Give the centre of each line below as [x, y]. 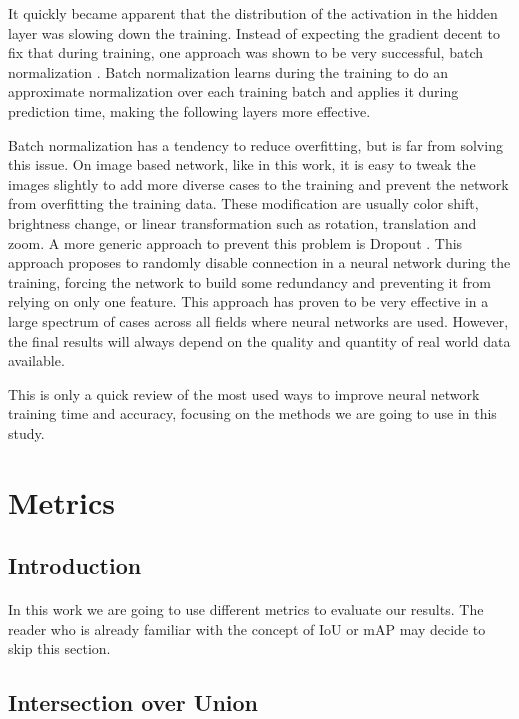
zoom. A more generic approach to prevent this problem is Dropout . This [235, 242]
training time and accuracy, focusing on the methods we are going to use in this [252, 413]
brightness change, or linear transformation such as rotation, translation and [242, 222]
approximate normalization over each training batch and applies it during [233, 91]
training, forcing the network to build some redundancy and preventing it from [249, 281]
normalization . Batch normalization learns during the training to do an [228, 71]
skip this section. [59, 648]
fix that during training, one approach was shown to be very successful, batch [246, 52]
